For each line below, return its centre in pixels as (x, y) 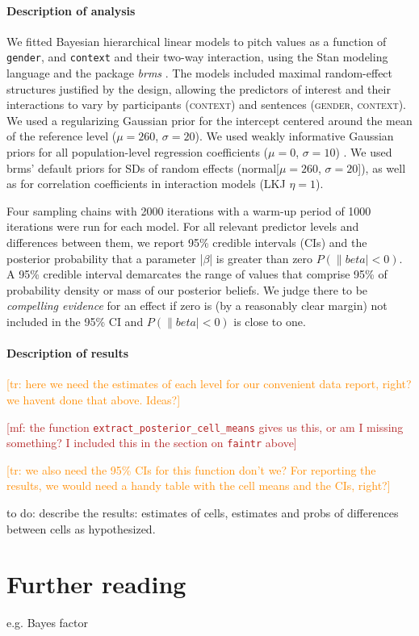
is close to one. (270, 321)
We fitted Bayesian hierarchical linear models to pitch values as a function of (197, 41)
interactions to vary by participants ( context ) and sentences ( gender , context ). (206, 105)
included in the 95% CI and (75, 321)
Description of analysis (71, 10)
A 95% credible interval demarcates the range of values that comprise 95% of (197, 274)
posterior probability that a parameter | (105, 258)
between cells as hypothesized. (81, 528)
